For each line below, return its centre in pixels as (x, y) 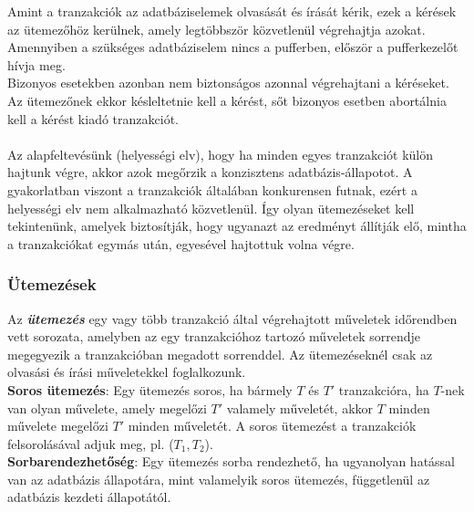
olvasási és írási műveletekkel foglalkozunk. (127, 372)
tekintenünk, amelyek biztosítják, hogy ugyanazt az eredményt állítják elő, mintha (237, 226)
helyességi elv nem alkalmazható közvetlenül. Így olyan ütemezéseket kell (211, 208)
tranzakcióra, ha (384, 389)
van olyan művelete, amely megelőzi (107, 408)
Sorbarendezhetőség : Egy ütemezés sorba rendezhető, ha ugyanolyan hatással (232, 461)
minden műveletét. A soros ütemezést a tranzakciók (272, 426)
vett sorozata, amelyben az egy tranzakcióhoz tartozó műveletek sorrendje (214, 336)
